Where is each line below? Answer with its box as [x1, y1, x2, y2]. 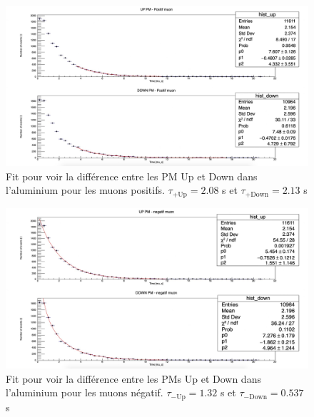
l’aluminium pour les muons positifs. [6, 182, 165, 197]
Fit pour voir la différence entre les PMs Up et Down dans [6, 371, 261, 386]
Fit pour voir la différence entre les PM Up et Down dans [6, 168, 258, 183]
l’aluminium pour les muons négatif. [6, 385, 163, 400]
